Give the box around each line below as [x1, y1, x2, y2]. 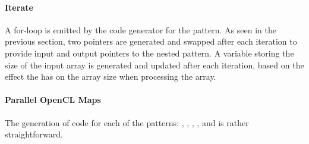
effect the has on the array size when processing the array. [5, 70, 216, 83]
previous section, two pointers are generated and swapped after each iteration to [5, 35, 297, 48]
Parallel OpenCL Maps [5, 93, 101, 106]
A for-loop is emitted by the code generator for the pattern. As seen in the [5, 23, 276, 36]
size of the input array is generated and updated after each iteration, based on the [5, 58, 304, 71]
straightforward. [5, 128, 63, 140]
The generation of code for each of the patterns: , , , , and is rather [5, 116, 249, 129]
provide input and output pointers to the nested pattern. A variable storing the [5, 46, 294, 59]
